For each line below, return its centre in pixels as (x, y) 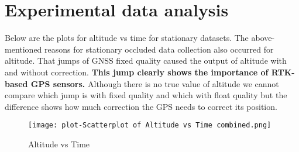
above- (263, 38)
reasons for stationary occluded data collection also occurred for (159, 49)
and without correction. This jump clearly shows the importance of (137, 72)
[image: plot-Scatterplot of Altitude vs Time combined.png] (150, 125)
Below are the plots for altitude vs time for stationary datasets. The (127, 38)
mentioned (23, 49)
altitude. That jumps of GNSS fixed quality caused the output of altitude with (146, 61)
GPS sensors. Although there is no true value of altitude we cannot (155, 83)
